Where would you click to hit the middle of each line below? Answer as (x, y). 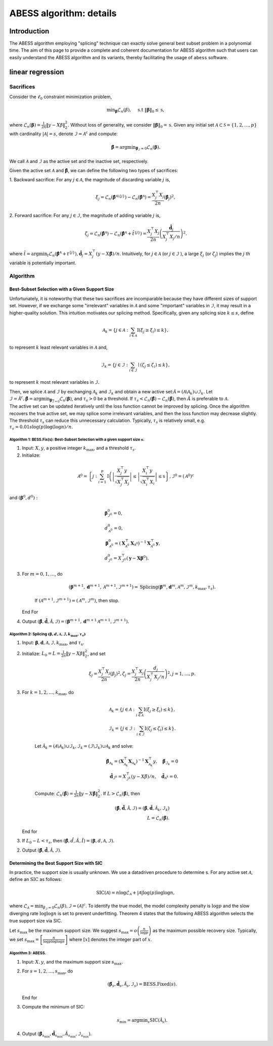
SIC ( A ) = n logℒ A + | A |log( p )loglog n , (135, 893)
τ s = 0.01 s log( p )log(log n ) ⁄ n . (41, 428)
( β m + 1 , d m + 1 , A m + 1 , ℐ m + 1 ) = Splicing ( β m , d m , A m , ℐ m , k (133, 587)
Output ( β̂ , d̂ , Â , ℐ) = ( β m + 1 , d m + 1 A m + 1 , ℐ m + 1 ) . (76, 621)
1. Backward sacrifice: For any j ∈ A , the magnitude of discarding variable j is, (90, 180)
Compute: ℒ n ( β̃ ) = (54, 794)
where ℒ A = (22, 906)
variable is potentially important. (43, 263)
